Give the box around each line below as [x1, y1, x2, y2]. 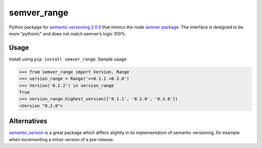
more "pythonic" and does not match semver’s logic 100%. [9, 30, 127, 36]
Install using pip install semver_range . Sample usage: [9, 56, 128, 62]
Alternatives [9, 117, 48, 125]
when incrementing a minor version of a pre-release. [9, 136, 115, 142]
